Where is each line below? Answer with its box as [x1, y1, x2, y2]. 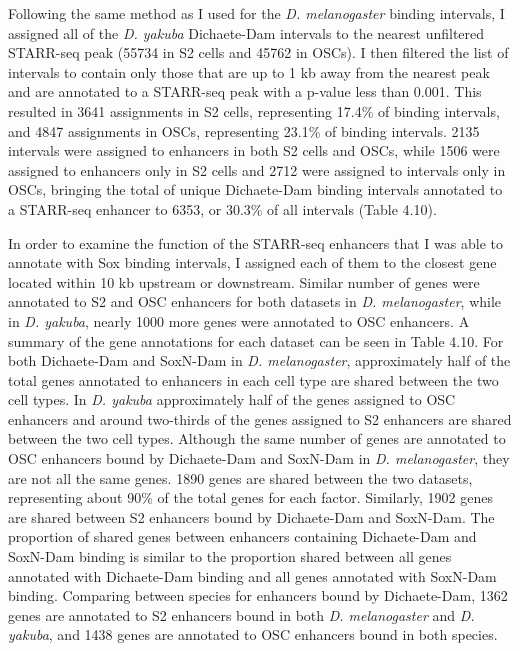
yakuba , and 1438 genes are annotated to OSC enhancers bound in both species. [8, 624, 498, 645]
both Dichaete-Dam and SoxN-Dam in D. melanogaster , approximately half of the [8, 350, 511, 371]
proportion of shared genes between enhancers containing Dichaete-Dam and [8, 526, 477, 547]
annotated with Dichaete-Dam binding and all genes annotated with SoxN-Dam [8, 565, 497, 586]
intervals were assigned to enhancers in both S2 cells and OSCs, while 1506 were [8, 140, 500, 161]
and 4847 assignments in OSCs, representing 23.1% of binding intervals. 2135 [8, 120, 480, 141]
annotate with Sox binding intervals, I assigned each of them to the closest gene [8, 252, 497, 273]
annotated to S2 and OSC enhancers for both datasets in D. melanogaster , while [8, 291, 502, 312]
